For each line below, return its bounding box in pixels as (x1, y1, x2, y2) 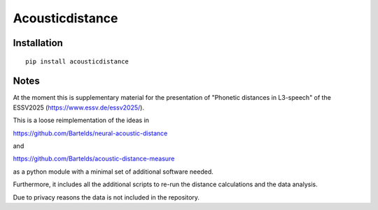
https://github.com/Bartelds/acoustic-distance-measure (13, 154, 175, 163)
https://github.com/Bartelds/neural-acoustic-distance (13, 129, 168, 137)
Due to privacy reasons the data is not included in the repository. (13, 193, 199, 202)
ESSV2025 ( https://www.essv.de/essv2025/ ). (13, 103, 145, 112)
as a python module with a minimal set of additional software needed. (13, 167, 213, 176)
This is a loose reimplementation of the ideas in (13, 116, 150, 125)
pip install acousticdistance (25, 57, 129, 66)
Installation (13, 37, 63, 49)
